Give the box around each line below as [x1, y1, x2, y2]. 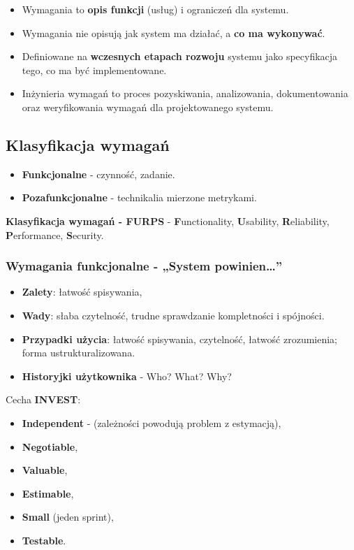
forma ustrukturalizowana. [22, 345, 135, 360]
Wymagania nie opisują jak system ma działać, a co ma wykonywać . [22, 25, 325, 40]
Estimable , [22, 486, 74, 500]
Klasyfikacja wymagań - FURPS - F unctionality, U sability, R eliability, [6, 213, 330, 228]
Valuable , [22, 463, 68, 477]
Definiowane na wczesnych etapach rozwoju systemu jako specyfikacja [22, 49, 338, 64]
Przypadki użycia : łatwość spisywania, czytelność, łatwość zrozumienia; [22, 331, 338, 346]
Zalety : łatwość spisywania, [22, 284, 142, 299]
